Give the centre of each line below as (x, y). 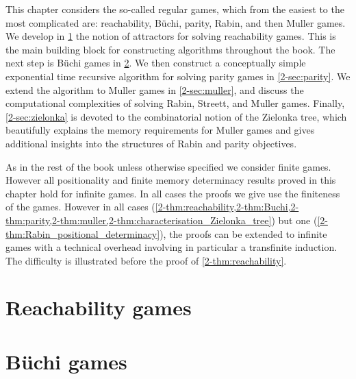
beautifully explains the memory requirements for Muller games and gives (160, 130)
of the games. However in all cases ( (80, 207)
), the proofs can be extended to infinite (243, 233)
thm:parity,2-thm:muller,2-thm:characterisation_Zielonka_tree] (139, 220)
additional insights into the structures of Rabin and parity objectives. (151, 143)
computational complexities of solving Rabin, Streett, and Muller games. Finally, (175, 103)
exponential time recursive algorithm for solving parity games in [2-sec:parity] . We (178, 76)
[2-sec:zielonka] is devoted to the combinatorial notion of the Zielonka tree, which (176, 116)
